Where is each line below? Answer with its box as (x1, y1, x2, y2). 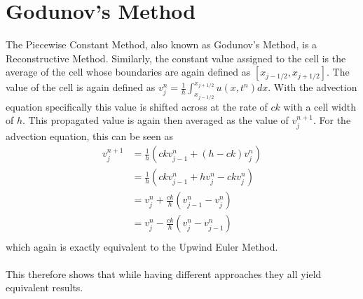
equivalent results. (6, 280, 83, 295)
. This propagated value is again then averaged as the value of (22, 113, 289, 127)
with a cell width (283, 99, 356, 113)
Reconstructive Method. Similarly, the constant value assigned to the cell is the (6, 50, 346, 65)
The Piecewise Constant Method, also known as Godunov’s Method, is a (6, 37, 317, 52)
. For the (313, 113, 351, 127)
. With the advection (268, 80, 357, 95)
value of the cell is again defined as (6, 80, 156, 95)
